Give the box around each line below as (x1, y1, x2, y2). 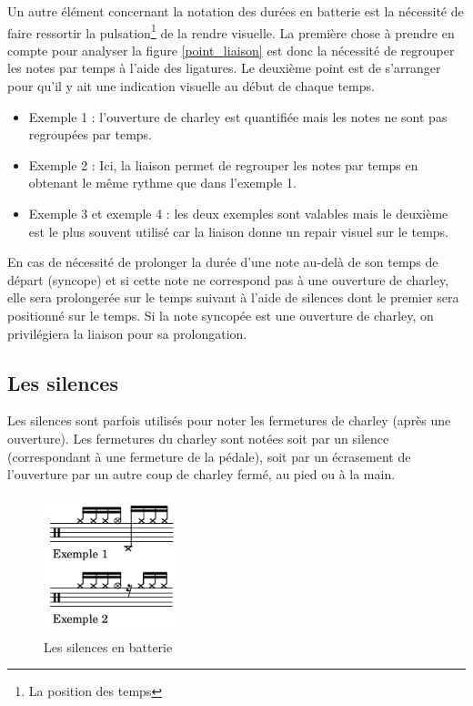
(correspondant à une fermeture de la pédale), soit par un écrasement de (7, 446, 411, 466)
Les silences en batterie (44, 637, 173, 656)
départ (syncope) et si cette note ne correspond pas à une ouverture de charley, (7, 270, 449, 289)
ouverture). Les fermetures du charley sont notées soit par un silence (7, 428, 389, 447)
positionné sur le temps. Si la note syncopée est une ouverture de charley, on (7, 305, 434, 324)
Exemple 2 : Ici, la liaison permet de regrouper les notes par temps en (28, 155, 418, 174)
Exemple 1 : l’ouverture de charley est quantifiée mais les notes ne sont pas (28, 107, 448, 126)
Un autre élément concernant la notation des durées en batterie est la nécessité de (7, 2, 464, 20)
